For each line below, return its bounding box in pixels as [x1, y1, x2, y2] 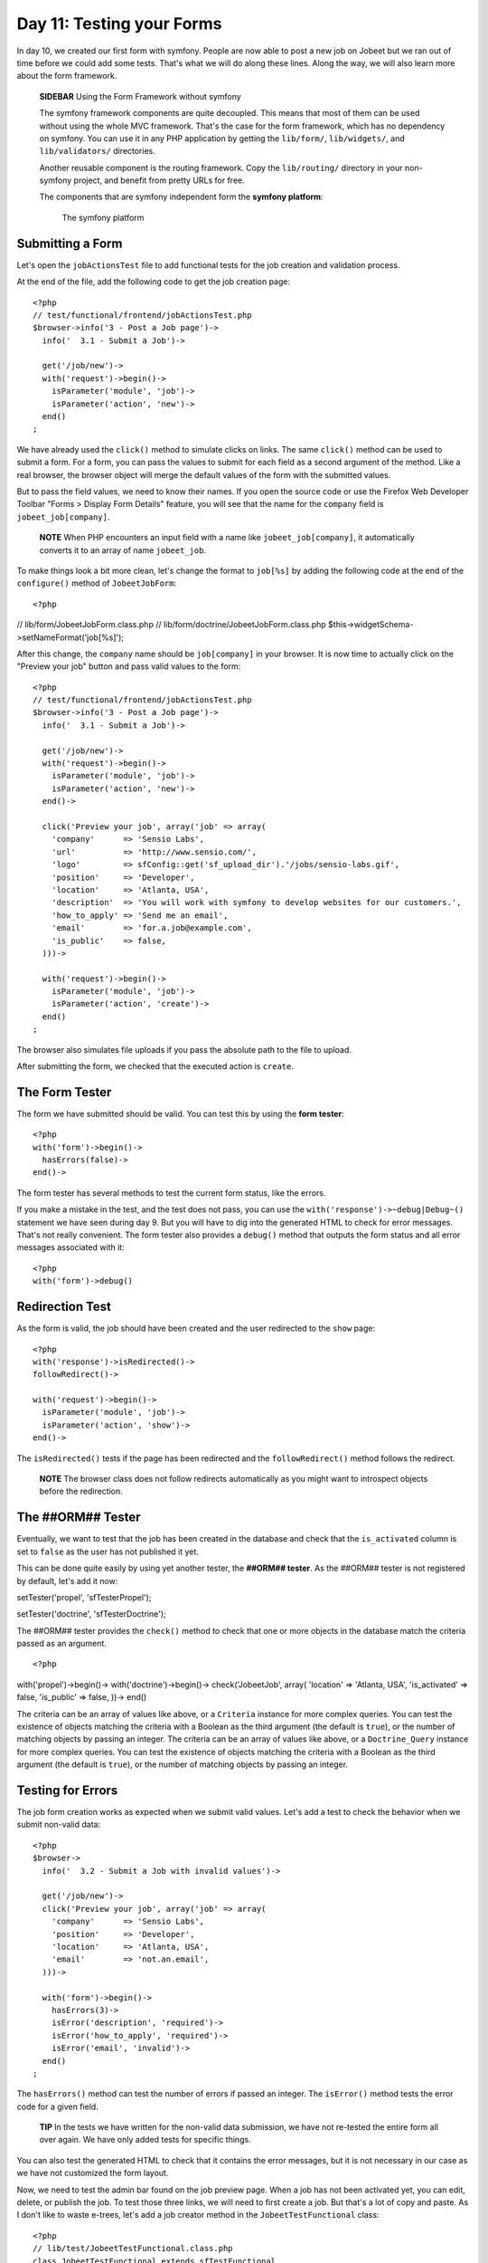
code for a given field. [16, 2101, 99, 2112]
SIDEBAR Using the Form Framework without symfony [39, 91, 241, 101]
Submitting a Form [16, 235, 123, 251]
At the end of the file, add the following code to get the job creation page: [16, 276, 291, 287]
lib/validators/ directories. [39, 146, 155, 157]
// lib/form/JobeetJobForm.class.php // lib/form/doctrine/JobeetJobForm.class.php [16, 619, 327, 630]
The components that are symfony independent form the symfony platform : [39, 191, 324, 203]
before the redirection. [39, 1485, 124, 1497]
